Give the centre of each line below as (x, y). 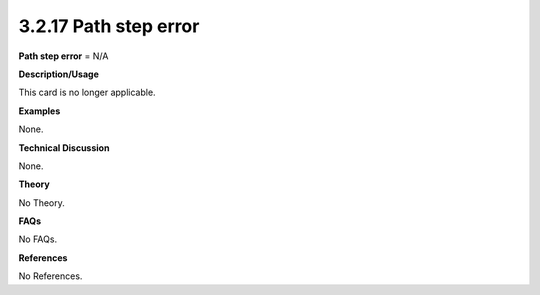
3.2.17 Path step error (109, 26)
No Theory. (41, 202)
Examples (39, 111)
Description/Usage (58, 74)
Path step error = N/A (63, 56)
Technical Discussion (64, 147)
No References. (50, 276)
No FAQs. (38, 239)
